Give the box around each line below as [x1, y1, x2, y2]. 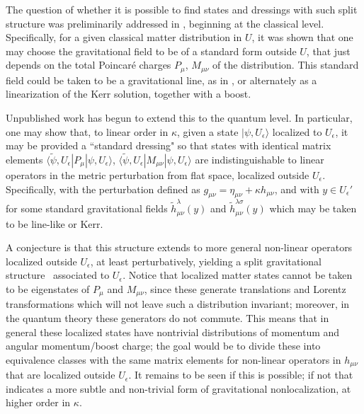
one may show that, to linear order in [6, 124, 169, 139]
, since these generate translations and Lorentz [144, 281, 346, 296]
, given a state [177, 124, 239, 139]
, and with [274, 181, 319, 196]
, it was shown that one [251, 30, 353, 45]
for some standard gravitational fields [6, 201, 168, 216]
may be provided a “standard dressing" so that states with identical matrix [6, 138, 331, 153]
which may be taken [269, 201, 357, 216]
